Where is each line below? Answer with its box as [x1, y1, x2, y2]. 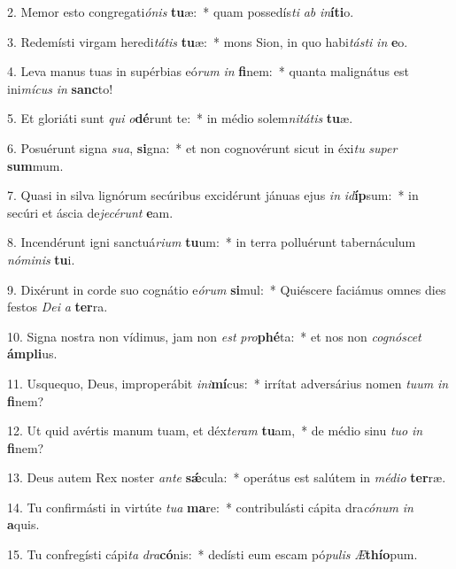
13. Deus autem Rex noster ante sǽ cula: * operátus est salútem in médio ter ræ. [7, 468, 446, 487]
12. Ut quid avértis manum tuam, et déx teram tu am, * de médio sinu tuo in [7, 421, 423, 440]
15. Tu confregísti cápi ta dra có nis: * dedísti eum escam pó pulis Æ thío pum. [7, 545, 418, 564]
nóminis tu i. [7, 250, 75, 268]
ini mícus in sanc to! [7, 79, 113, 97]
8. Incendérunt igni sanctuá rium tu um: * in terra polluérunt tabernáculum [7, 233, 416, 251]
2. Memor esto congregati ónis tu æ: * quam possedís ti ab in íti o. [7, 3, 354, 20]
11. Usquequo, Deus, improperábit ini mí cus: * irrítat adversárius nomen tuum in [7, 373, 449, 392]
